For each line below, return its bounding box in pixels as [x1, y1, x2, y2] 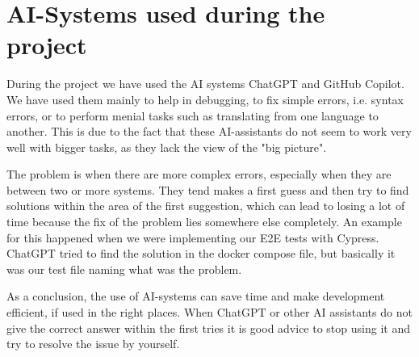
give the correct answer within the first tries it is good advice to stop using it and [6, 319, 410, 336]
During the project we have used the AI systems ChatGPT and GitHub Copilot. [6, 75, 404, 92]
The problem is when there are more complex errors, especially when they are [6, 166, 392, 183]
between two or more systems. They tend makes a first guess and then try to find [6, 181, 409, 198]
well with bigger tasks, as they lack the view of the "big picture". [6, 138, 327, 155]
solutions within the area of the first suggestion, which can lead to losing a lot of [6, 197, 405, 214]
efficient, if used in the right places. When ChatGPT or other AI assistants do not [6, 304, 413, 321]
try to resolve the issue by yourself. [6, 335, 180, 352]
